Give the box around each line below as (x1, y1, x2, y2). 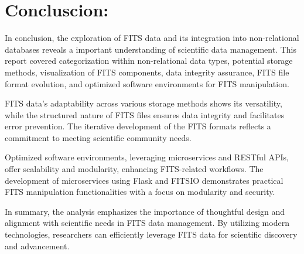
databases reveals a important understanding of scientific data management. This (5, 43, 296, 55)
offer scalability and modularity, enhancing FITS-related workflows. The (5, 163, 264, 175)
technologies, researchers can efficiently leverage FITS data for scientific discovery (5, 228, 298, 241)
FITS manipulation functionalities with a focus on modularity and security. (5, 186, 275, 198)
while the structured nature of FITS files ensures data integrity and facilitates (5, 108, 285, 121)
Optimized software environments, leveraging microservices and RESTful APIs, (5, 151, 289, 163)
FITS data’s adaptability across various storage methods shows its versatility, (5, 97, 282, 109)
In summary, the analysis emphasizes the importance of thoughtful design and (5, 205, 285, 217)
